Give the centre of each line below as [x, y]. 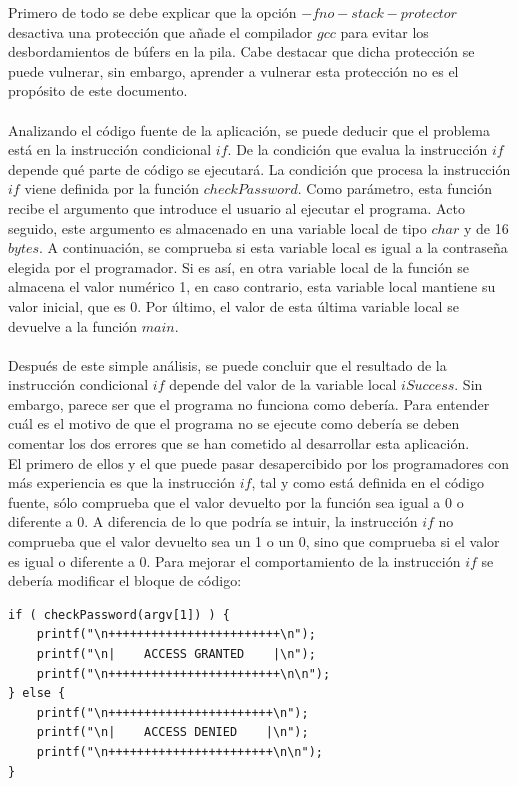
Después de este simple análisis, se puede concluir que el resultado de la [227, 364]
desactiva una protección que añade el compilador [160, 31]
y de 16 [486, 227]
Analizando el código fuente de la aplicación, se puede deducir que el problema [249, 129]
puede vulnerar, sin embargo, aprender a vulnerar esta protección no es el [233, 70]
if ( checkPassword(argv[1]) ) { [119, 614]
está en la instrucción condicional [110, 149]
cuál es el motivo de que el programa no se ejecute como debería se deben [234, 423]
